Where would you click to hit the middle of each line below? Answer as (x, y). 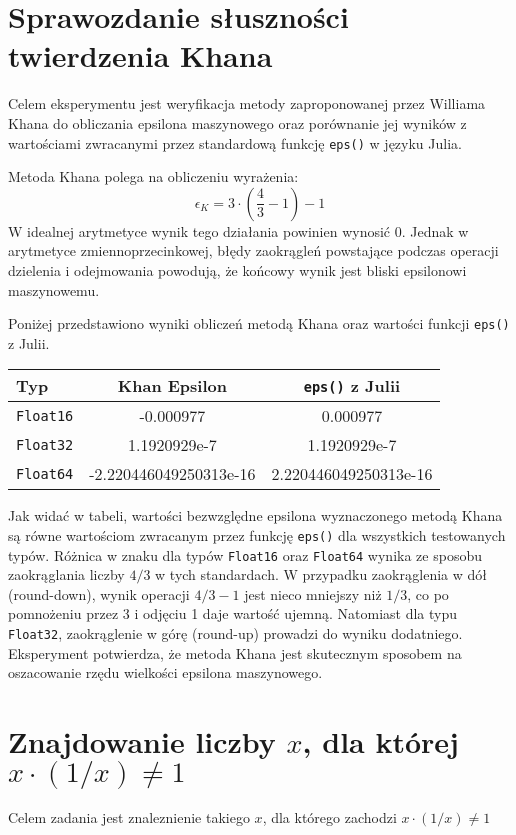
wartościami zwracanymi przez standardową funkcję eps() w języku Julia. (235, 142)
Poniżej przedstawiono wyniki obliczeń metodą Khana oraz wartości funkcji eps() (259, 323)
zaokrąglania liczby (66, 574)
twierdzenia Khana (140, 55)
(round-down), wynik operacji (99, 593)
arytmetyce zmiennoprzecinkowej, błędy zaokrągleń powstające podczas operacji (253, 250)
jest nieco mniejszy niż (313, 593)
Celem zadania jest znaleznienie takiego (129, 817)
